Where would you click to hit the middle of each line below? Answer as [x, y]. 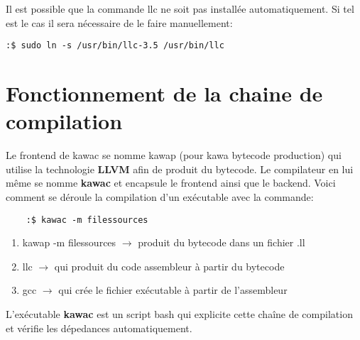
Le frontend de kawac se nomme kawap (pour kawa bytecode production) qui [174, 155]
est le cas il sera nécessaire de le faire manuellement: [119, 22]
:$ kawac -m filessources [87, 220]
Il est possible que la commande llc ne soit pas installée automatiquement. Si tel [180, 9]
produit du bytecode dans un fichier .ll [222, 242]
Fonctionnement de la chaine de [164, 93]
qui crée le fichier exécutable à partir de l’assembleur [173, 290]
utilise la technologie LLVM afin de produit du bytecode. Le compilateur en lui [180, 169]
